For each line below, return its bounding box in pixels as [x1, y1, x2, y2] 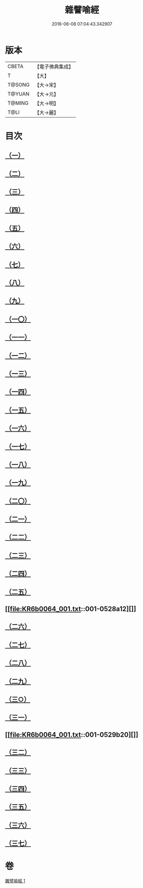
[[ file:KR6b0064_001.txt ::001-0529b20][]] [5, 730, 139, 739]
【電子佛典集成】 [34, 63, 74, 70]
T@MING [7, 99, 29, 106]
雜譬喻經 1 [5, 878, 25, 884]
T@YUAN [7, 90, 30, 97]
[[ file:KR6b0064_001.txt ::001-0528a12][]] [5, 605, 137, 613]
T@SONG [7, 81, 30, 88]
